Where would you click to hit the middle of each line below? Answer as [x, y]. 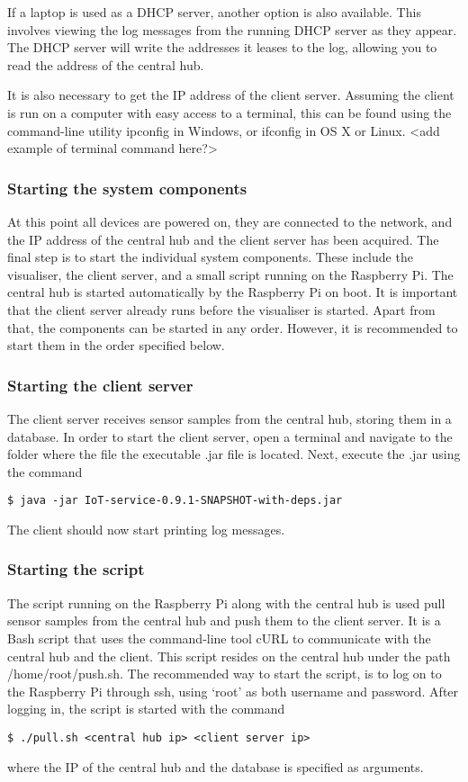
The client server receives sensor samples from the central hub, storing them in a [229, 418]
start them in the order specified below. [116, 345]
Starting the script [76, 569]
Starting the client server [100, 385]
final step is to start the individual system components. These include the [210, 257]
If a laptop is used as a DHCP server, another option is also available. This [214, 12]
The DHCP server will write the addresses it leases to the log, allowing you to [222, 47]
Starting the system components [127, 188]
